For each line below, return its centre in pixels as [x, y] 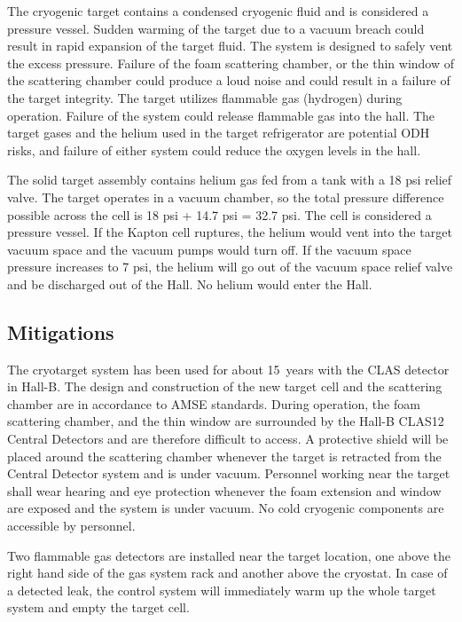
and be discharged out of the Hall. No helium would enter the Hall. [190, 283]
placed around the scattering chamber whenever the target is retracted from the [224, 456]
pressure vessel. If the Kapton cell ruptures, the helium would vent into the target [230, 232]
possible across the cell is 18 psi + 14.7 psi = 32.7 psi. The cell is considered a [219, 214]
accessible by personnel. [71, 526]
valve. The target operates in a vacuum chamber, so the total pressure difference [226, 197]
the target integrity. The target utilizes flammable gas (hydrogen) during [205, 97]
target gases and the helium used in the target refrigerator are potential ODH [219, 133]
